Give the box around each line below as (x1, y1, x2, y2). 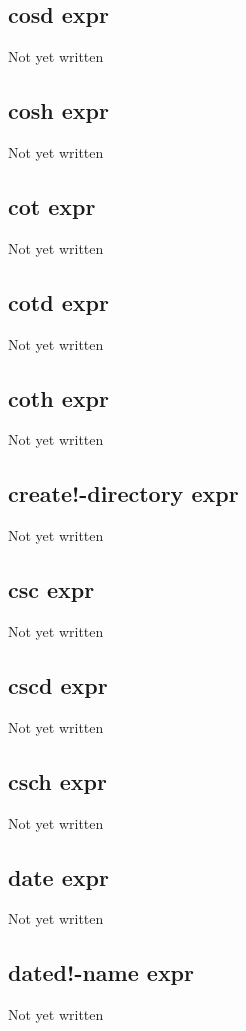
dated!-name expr (8, 957, 194, 988)
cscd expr (8, 669, 108, 700)
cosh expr (8, 95, 109, 126)
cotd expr (8, 286, 109, 317)
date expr (8, 861, 109, 892)
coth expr (8, 382, 109, 413)
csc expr (8, 574, 95, 605)
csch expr (8, 765, 107, 796)
